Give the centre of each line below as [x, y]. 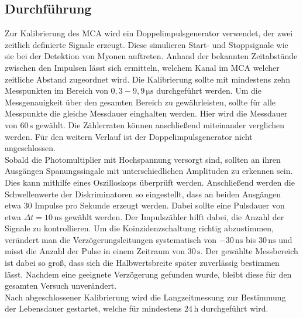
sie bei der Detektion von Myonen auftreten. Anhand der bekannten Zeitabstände [151, 56]
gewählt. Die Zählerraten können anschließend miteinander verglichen [160, 124]
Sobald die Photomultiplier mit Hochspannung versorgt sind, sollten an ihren [143, 159]
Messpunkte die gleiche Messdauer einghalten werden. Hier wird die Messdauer [146, 113]
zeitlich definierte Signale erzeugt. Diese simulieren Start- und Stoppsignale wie [147, 44]
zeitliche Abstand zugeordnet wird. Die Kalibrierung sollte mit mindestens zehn [147, 79]
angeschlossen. [30, 148]
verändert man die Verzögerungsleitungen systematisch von [111, 239]
